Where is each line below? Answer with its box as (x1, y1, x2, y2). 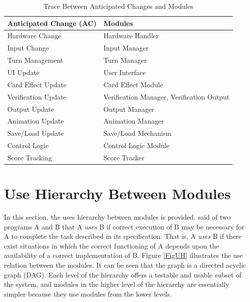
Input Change (7, 43, 49, 53)
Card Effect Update (7, 79, 67, 89)
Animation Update (7, 116, 64, 126)
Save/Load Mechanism (103, 128, 172, 138)
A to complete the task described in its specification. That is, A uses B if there (4, 231, 242, 241)
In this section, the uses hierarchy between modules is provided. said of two (4, 212, 231, 222)
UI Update (7, 67, 40, 77)
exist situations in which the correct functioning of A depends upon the (4, 240, 219, 251)
